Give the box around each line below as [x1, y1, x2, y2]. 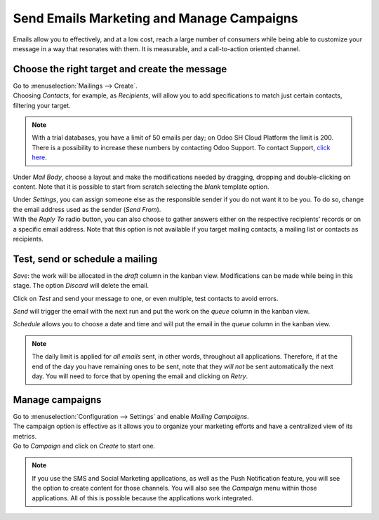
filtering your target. [13, 101, 71, 109]
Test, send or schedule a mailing [13, 253, 158, 265]
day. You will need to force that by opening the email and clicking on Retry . [32, 372, 248, 380]
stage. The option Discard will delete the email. [13, 281, 149, 290]
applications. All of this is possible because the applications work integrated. [32, 493, 254, 502]
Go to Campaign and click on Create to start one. [13, 442, 156, 451]
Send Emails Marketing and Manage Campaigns [13, 11, 298, 26]
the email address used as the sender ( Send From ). [13, 205, 161, 213]
